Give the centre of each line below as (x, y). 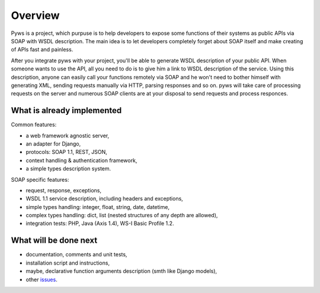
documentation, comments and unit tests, (76, 255)
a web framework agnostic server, (68, 136)
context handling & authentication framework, (81, 160)
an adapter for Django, (53, 144)
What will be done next (54, 241)
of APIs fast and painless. (42, 50)
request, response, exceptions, (64, 190)
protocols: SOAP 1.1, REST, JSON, (67, 152)
